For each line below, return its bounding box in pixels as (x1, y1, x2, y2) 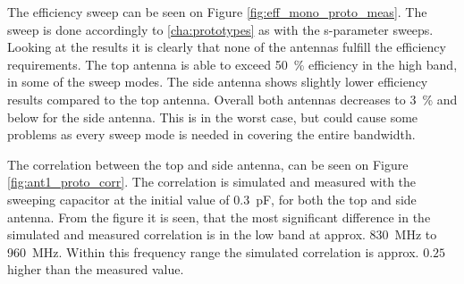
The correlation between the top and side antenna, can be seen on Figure (7, 155, 409, 173)
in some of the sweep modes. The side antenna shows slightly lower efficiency (7, 72, 428, 91)
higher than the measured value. (7, 260, 184, 279)
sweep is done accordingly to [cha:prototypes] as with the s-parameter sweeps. (7, 20, 434, 38)
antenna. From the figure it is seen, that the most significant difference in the (7, 207, 431, 226)
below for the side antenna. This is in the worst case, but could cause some (7, 107, 418, 126)
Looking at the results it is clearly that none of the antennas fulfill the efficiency (7, 38, 446, 56)
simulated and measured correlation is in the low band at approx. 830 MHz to (7, 225, 437, 244)
